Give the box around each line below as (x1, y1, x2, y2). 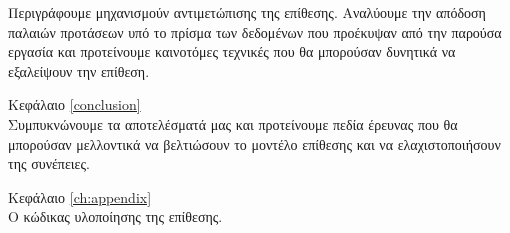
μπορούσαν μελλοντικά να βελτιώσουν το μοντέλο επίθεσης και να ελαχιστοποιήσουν (8, 133, 501, 154)
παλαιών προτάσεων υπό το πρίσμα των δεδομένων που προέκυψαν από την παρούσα (8, 21, 502, 42)
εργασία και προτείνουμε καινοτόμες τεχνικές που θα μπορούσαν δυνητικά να (8, 41, 456, 62)
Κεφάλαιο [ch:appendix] (8, 186, 152, 207)
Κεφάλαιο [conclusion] (8, 94, 141, 115)
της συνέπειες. (8, 153, 90, 174)
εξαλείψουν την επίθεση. (8, 60, 150, 81)
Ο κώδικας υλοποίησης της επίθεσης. (8, 206, 223, 227)
